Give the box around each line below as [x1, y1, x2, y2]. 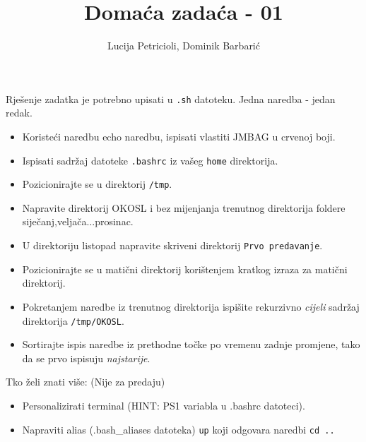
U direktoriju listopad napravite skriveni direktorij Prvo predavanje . [22, 238, 323, 253]
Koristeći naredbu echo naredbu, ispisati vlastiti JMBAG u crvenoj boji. [22, 129, 336, 143]
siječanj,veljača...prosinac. [22, 214, 134, 229]
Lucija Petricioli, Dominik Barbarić [107, 38, 260, 53]
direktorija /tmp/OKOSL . [22, 313, 124, 328]
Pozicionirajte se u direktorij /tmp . [22, 177, 172, 191]
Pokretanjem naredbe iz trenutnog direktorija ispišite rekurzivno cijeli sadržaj [22, 299, 360, 313]
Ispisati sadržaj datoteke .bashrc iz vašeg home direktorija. [22, 153, 278, 167]
